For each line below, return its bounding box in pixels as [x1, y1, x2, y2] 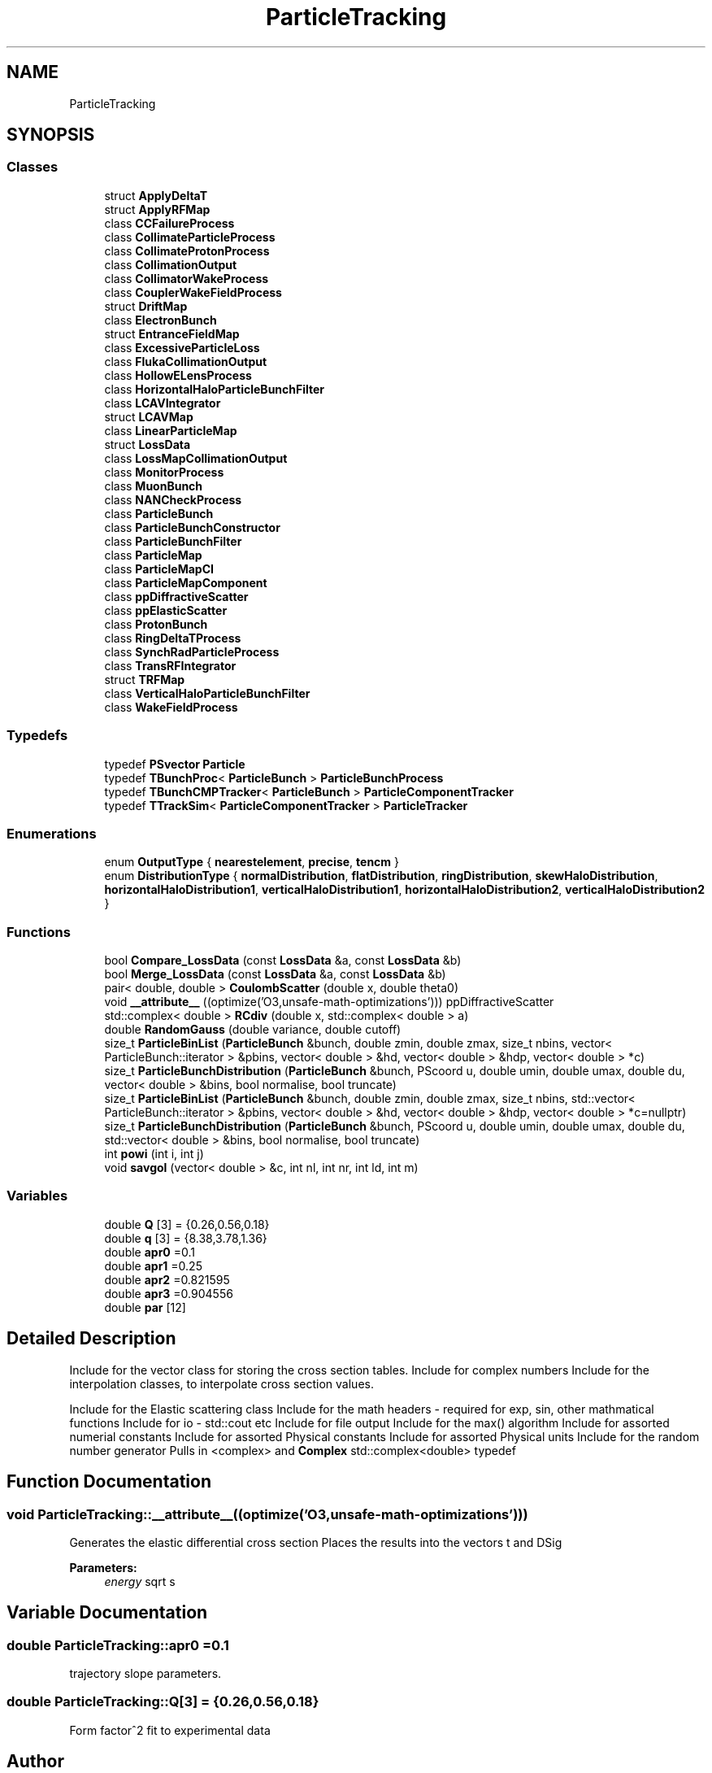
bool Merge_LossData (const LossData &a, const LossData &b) [104, 967, 446, 982]
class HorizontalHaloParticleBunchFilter [104, 381, 325, 396]
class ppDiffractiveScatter [104, 589, 249, 603]
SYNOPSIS [7, 124, 95, 146]
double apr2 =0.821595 [104, 1272, 230, 1287]
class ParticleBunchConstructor [104, 520, 280, 534]
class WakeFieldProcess [104, 699, 238, 714]
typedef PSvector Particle [104, 756, 245, 771]
